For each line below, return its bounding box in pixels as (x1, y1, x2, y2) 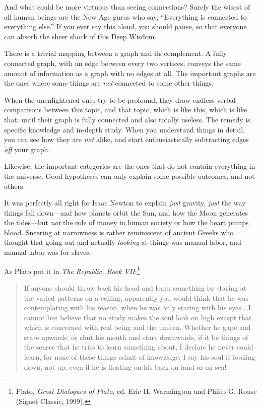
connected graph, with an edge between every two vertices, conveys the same (4, 57, 241, 68)
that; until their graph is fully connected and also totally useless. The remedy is (4, 114, 250, 124)
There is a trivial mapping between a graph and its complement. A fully (4, 48, 227, 58)
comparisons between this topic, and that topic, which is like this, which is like (4, 104, 247, 115)
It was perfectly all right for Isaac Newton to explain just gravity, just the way (4, 197, 246, 208)
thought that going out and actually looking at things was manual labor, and (4, 237, 241, 247)
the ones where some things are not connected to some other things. (4, 78, 214, 88)
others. (4, 180, 25, 191)
